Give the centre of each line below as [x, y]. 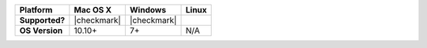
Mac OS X [93, 10]
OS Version [41, 30]
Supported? [42, 20]
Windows [147, 10]
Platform [36, 10]
